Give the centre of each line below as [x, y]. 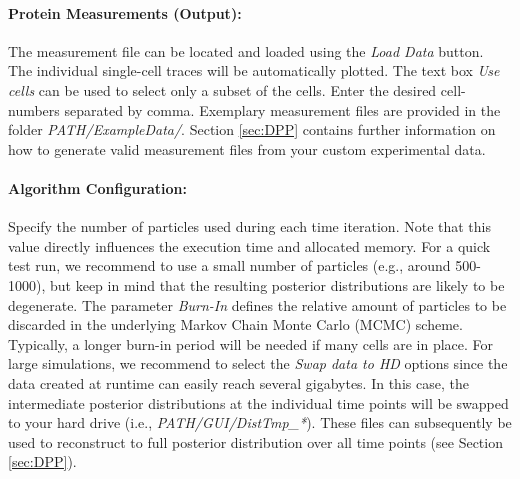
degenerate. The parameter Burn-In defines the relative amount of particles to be [257, 304]
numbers [34, 109]
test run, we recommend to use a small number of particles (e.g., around [229, 265]
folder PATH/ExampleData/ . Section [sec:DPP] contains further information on [252, 129]
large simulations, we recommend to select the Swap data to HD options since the [258, 363]
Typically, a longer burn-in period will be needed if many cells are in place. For [251, 343]
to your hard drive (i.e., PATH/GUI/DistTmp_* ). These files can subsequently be [260, 422]
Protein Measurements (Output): [125, 12]
